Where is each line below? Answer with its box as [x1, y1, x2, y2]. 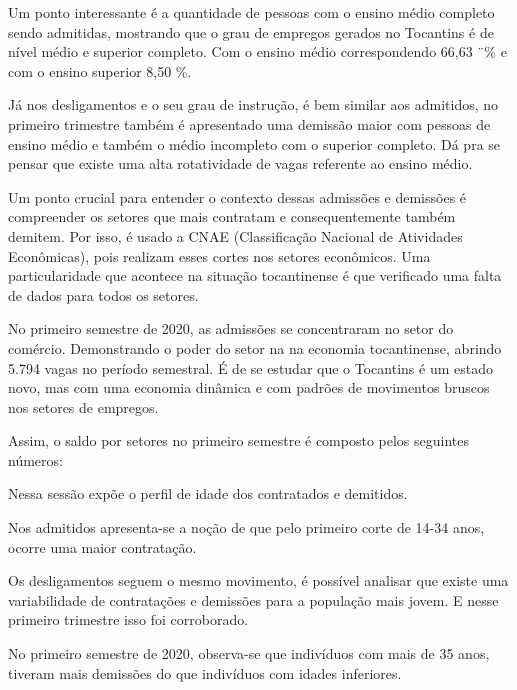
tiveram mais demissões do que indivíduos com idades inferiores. [8, 662, 402, 683]
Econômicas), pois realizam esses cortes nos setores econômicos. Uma [8, 245, 431, 266]
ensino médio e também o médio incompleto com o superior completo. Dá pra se [8, 133, 501, 154]
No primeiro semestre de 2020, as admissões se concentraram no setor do [8, 318, 454, 339]
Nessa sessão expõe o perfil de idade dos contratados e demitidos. [8, 483, 408, 504]
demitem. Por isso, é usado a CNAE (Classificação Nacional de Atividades [8, 225, 463, 246]
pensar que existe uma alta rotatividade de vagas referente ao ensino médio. [8, 153, 473, 174]
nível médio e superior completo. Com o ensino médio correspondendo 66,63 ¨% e [8, 41, 507, 62]
